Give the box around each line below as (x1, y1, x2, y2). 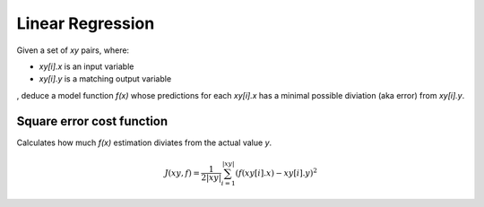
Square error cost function (16, 113, 169, 129)
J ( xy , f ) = (164, 168, 201, 178)
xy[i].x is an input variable (39, 61, 134, 72)
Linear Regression (16, 13, 155, 33)
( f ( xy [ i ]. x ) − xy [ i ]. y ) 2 (235, 167, 318, 178)
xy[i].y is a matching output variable (39, 73, 172, 84)
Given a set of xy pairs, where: (16, 45, 130, 56)
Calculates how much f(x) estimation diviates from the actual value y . (16, 137, 272, 148)
